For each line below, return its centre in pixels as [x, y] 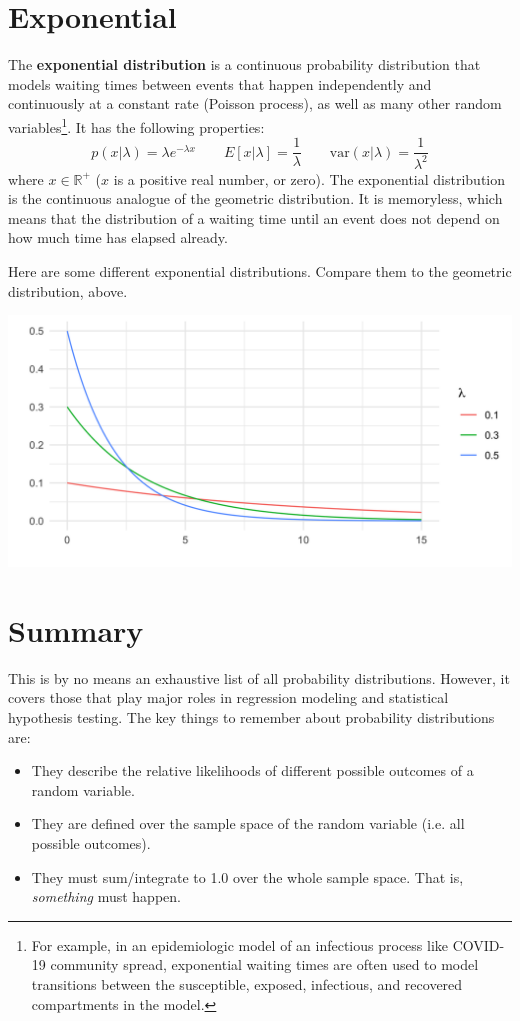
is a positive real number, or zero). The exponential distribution [309, 178]
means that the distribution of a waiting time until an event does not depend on [254, 217]
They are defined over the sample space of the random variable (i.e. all [248, 823]
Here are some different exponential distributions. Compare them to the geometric [260, 270]
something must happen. [106, 896]
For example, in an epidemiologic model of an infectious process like [240, 944]
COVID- [478, 944]
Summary [76, 629]
